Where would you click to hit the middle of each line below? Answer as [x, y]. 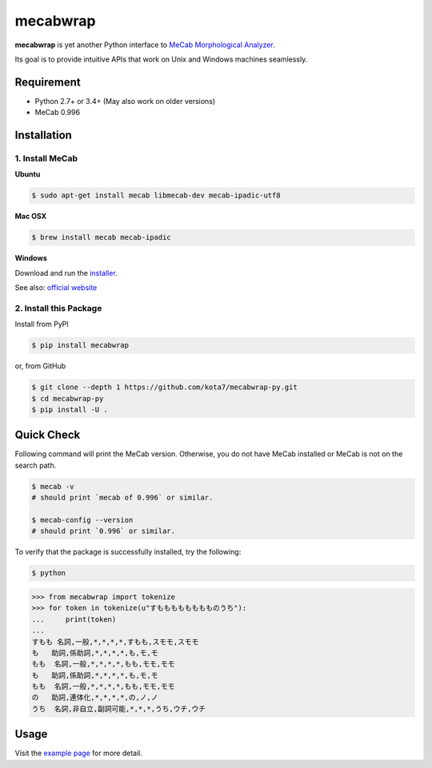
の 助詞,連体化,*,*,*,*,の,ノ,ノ [95, 698]
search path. [36, 465]
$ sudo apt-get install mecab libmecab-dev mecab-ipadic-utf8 [156, 195]
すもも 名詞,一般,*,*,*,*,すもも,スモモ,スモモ [115, 642]
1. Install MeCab [46, 158]
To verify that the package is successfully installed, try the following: [128, 552]
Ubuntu [28, 174]
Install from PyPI [42, 324]
